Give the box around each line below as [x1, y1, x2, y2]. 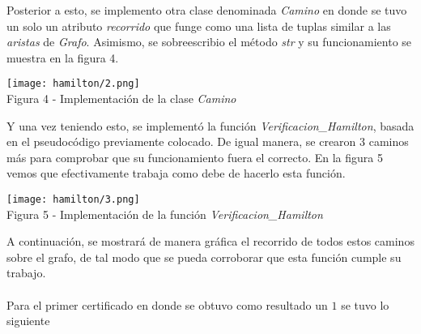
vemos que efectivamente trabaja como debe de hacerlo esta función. [6, 165, 346, 182]
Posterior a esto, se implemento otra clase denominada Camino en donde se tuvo [6, 2, 407, 18]
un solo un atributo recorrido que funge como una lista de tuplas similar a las [6, 17, 391, 34]
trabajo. [6, 264, 46, 281]
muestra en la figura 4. [6, 49, 119, 66]
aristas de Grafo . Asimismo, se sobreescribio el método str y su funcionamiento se [6, 33, 412, 50]
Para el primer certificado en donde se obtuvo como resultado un [6, 296, 328, 313]
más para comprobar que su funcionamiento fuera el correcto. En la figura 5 [6, 148, 383, 165]
